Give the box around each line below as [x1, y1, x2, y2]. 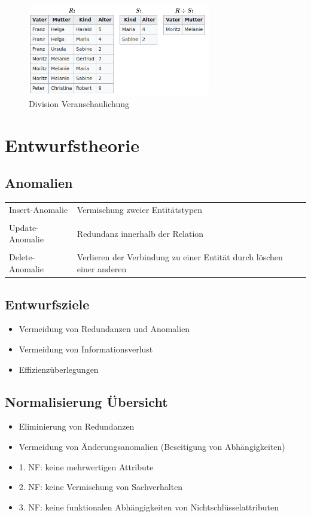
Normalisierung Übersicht [5, 392, 168, 410]
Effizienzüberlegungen [19, 363, 99, 375]
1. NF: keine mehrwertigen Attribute [19, 460, 154, 473]
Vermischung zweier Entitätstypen [77, 203, 203, 215]
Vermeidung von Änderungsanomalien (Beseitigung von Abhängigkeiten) [19, 440, 285, 452]
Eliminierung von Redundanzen [19, 420, 135, 433]
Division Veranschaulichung [29, 97, 130, 110]
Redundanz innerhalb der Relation [77, 227, 204, 239]
